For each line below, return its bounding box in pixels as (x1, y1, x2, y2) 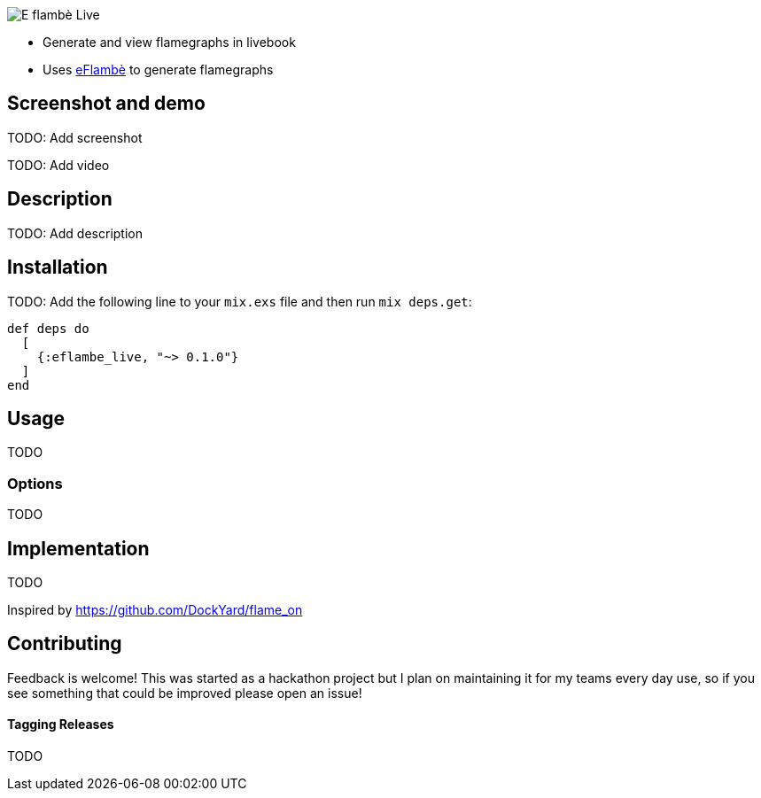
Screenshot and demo (7, 92, 206, 115)
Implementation (7, 537, 150, 560)
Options (7, 474, 63, 492)
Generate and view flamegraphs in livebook (43, 35, 296, 50)
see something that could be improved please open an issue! (7, 685, 362, 701)
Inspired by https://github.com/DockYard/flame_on (7, 601, 303, 617)
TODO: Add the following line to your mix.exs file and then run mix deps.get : (7, 293, 472, 309)
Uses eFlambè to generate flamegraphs (43, 62, 274, 77)
